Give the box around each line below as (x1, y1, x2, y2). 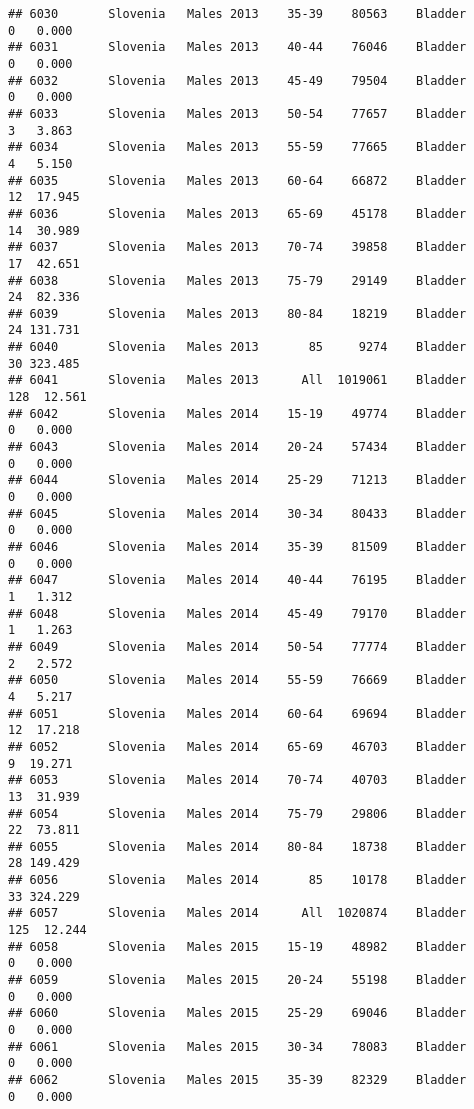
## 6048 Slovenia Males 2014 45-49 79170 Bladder (8, 606, 467, 621)
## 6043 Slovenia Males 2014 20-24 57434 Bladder (8, 440, 467, 455)
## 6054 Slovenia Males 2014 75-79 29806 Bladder (8, 806, 467, 821)
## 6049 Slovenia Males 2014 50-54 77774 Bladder (8, 639, 467, 654)
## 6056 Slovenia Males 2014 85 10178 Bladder (8, 873, 467, 888)
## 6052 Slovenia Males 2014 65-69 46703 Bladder (8, 739, 467, 754)
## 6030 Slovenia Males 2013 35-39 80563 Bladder (8, 7, 467, 21)
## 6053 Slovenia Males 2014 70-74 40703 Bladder (8, 773, 467, 788)
